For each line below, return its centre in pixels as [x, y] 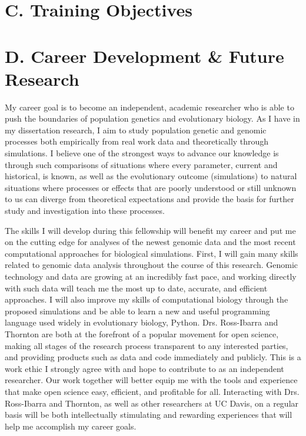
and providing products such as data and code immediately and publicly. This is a [153, 357]
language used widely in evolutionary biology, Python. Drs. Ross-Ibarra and [142, 322]
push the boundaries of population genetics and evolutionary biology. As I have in [152, 118]
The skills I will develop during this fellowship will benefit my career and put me [150, 230]
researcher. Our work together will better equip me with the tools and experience [151, 380]
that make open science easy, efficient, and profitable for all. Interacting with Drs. [152, 391]
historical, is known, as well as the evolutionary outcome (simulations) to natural [151, 176]
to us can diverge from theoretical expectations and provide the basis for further [149, 199]
